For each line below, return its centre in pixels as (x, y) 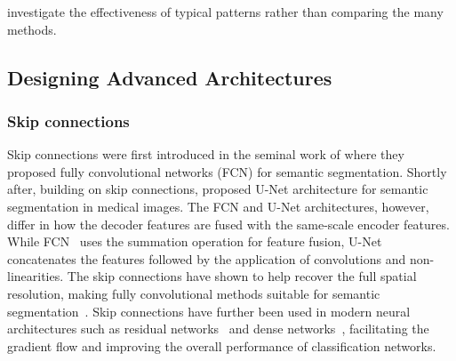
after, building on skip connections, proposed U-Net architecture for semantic (218, 189)
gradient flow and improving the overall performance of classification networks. (222, 345)
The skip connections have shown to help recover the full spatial (242, 276)
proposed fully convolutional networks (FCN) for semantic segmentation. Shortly (227, 171)
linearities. (36, 276)
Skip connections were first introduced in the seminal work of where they (206, 154)
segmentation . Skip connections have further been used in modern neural (209, 311)
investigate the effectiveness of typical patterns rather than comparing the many (225, 12)
